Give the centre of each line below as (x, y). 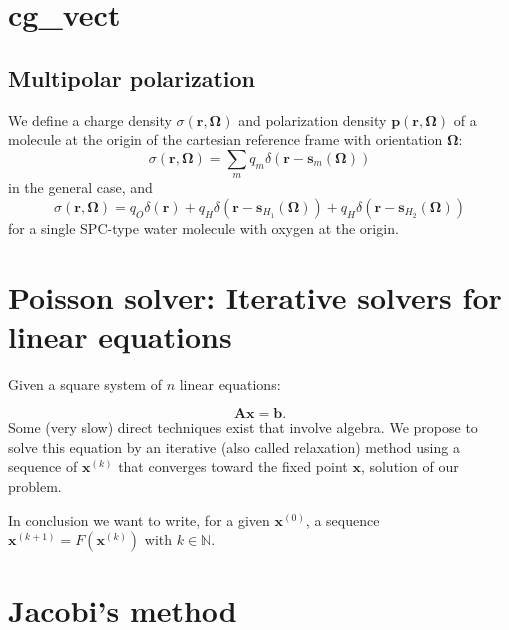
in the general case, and (80, 187)
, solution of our (409, 466)
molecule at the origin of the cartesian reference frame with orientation (225, 139)
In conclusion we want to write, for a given (139, 519)
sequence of (43, 466)
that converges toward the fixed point (233, 466)
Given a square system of (85, 383)
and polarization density (312, 119)
